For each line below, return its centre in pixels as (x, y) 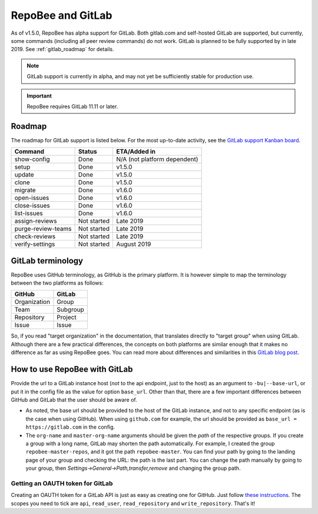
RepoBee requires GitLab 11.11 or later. (72, 106)
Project (67, 318)
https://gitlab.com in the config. (70, 427)
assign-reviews (36, 221)
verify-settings (35, 244)
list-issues (29, 213)
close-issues (32, 206)
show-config (32, 159)
